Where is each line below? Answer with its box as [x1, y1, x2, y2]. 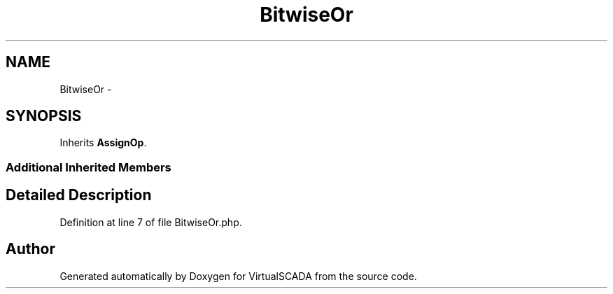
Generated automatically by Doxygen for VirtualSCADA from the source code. [59, 269, 417, 282]
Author [6, 240, 55, 258]
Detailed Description [6, 186, 152, 204]
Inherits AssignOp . [59, 136, 147, 149]
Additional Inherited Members [6, 160, 171, 174]
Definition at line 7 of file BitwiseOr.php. [59, 216, 242, 228]
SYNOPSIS [6, 107, 82, 125]
